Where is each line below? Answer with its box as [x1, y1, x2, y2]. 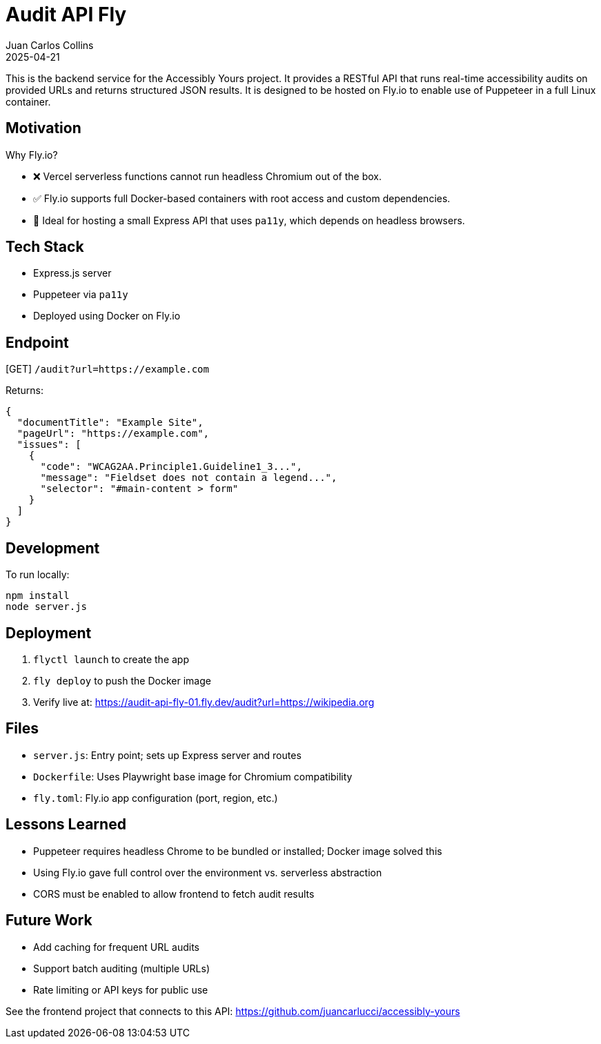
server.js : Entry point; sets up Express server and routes [33, 749, 302, 761]
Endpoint [6, 333, 69, 351]
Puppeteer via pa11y [33, 288, 128, 301]
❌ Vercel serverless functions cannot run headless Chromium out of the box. [33, 170, 382, 182]
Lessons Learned [6, 816, 126, 834]
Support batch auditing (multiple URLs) [33, 962, 210, 974]
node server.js [6, 601, 88, 613]
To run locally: [6, 569, 70, 581]
